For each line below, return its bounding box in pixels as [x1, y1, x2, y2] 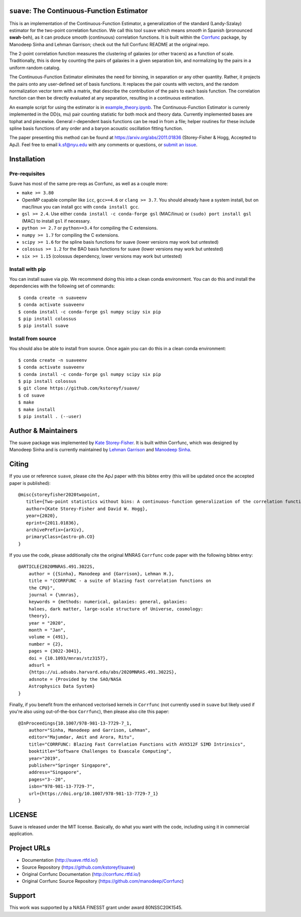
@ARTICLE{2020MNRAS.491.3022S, [18, 564, 95, 570]
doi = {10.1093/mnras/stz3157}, [28, 655, 108, 661]
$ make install [18, 406, 56, 412]
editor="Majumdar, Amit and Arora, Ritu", [28, 734, 135, 740]
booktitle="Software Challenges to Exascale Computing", [28, 749, 172, 754]
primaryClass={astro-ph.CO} [26, 534, 95, 540]
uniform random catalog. [9, 64, 61, 70]
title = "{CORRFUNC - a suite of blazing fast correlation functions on [28, 578, 212, 584]
